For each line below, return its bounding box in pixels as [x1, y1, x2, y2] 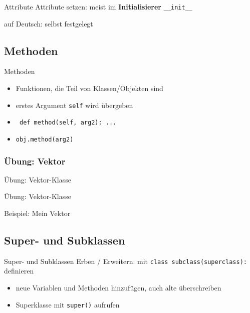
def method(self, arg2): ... [19, 119, 117, 126]
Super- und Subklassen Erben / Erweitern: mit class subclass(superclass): [4, 255, 247, 266]
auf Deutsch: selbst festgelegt [4, 18, 93, 28]
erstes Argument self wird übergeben [16, 99, 133, 110]
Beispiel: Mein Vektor [4, 208, 71, 218]
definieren [4, 265, 34, 276]
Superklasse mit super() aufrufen [16, 299, 120, 309]
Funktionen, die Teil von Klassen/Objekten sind [16, 83, 163, 93]
